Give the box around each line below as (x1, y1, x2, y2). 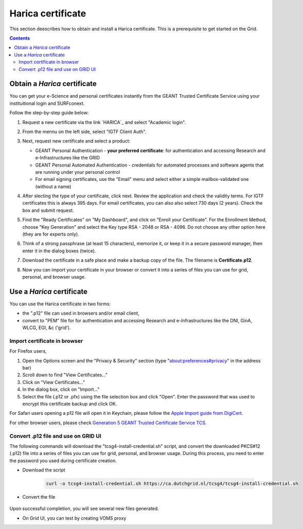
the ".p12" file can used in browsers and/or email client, (22, 310, 139, 316)
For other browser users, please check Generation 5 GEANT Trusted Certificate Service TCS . (9, 419, 207, 426)
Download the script (22, 467, 65, 473)
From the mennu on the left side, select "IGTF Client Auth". (22, 129, 147, 135)
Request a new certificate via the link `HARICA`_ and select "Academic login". (22, 119, 186, 125)
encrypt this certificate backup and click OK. (22, 400, 117, 407)
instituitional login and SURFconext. (9, 100, 85, 106)
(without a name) (35, 183, 72, 190)
